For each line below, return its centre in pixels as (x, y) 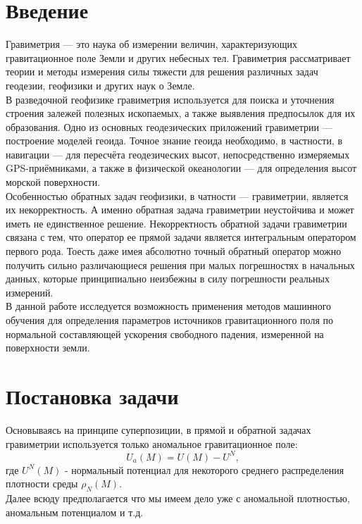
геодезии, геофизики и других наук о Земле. (100, 85)
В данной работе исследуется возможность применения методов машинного (169, 306)
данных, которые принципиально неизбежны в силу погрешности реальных (168, 279)
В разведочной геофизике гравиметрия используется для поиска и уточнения (170, 99)
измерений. (30, 292)
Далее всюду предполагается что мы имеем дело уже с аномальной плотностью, (178, 498)
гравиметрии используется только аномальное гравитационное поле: (152, 443)
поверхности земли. (48, 348)
